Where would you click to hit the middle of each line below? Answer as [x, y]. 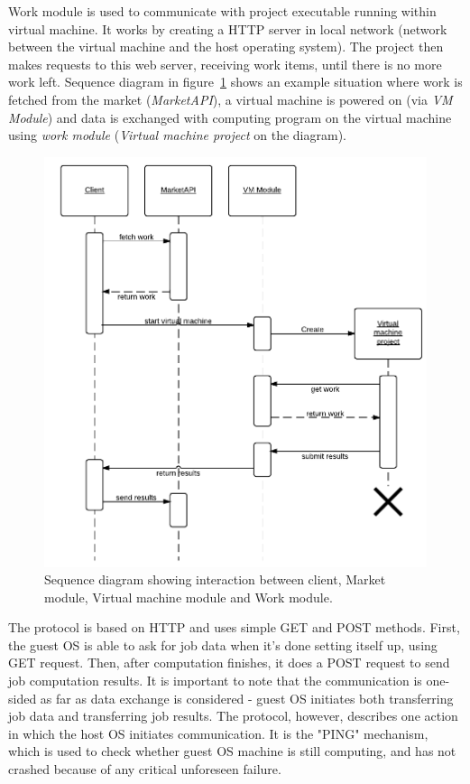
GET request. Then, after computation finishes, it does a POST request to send [229, 663]
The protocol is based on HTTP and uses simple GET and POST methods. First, [234, 627]
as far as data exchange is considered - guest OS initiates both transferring [247, 698]
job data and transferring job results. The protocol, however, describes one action [233, 716]
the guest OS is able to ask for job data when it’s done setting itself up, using [223, 644]
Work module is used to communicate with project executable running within [222, 11]
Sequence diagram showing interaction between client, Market [215, 579]
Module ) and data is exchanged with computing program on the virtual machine [230, 117]
